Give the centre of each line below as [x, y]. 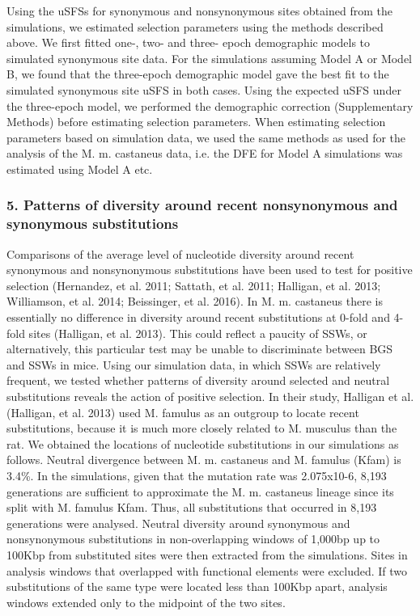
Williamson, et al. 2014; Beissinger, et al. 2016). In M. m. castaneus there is [195, 301]
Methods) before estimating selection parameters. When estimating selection [196, 122]
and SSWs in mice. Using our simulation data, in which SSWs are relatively [194, 364]
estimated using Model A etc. [80, 169]
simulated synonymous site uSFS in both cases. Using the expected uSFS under [204, 89]
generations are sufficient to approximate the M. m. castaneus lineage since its [200, 491]
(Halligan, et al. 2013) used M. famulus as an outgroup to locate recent [183, 412]
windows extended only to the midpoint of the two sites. [146, 602]
